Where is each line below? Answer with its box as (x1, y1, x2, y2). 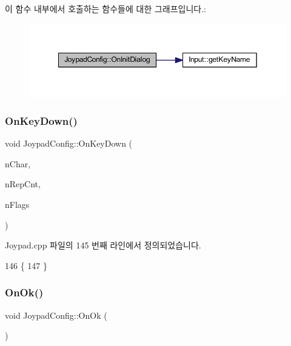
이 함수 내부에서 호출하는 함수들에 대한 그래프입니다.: (5, 2, 206, 15)
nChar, (5, 157, 31, 170)
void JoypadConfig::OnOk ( (5, 308, 107, 321)
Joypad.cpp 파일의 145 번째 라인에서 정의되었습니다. (5, 239, 201, 251)
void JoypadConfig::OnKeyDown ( (5, 137, 133, 150)
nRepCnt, (5, 178, 41, 190)
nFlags (5, 198, 30, 210)
